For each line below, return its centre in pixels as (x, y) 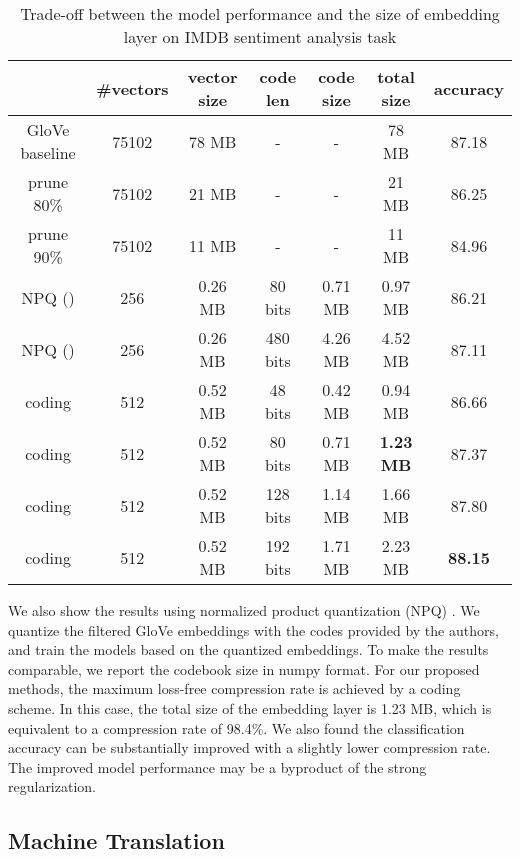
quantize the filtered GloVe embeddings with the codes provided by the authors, (253, 629)
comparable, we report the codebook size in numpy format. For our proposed (244, 668)
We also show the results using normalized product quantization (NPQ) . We (244, 610)
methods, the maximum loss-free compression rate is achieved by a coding (234, 688)
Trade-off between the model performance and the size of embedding (260, 13)
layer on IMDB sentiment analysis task (260, 36)
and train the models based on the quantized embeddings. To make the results (248, 649)
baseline (48, 152)
